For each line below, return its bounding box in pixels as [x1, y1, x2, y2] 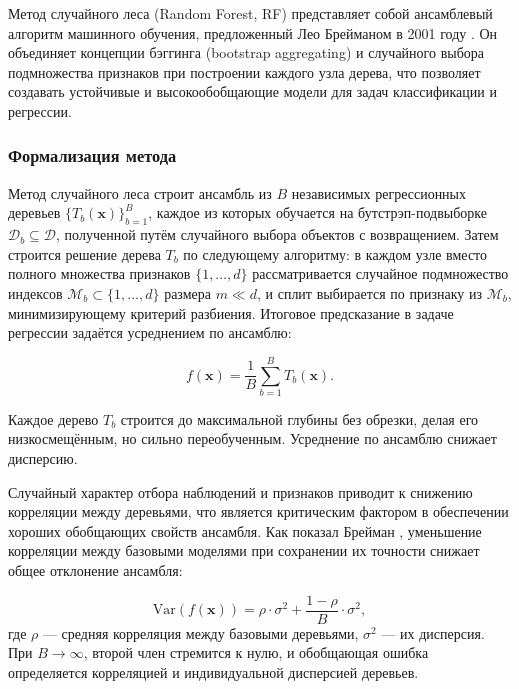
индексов [8, 282, 63, 303]
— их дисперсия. [381, 622, 485, 643]
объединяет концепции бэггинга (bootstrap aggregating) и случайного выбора [8, 42, 485, 63]
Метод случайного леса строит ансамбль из [8, 182, 272, 203]
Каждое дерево [8, 408, 99, 429]
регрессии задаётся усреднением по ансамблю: [8, 322, 292, 343]
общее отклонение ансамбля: [8, 560, 183, 581]
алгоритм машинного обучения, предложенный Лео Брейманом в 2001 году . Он [8, 22, 498, 43]
